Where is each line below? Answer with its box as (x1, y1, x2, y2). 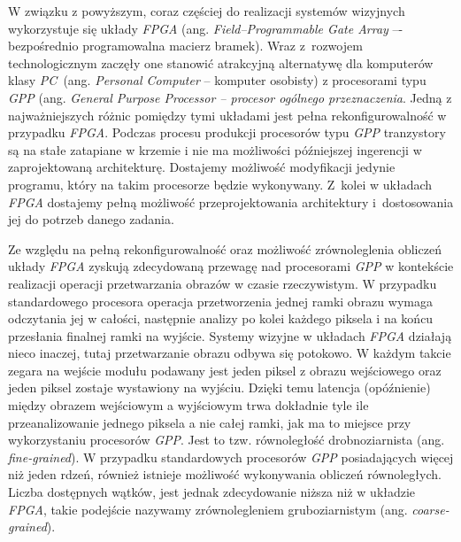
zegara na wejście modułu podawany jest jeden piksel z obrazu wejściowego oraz (8, 360, 442, 379)
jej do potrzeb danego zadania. (8, 210, 174, 228)
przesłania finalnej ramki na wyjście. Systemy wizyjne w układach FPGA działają (8, 326, 452, 345)
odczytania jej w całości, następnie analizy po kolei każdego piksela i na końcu (8, 309, 434, 328)
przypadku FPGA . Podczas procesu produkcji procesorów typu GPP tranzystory (8, 123, 446, 142)
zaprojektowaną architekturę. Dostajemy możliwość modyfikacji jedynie (8, 158, 396, 176)
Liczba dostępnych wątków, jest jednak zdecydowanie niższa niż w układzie (8, 483, 416, 501)
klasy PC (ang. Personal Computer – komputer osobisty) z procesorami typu (8, 71, 426, 89)
